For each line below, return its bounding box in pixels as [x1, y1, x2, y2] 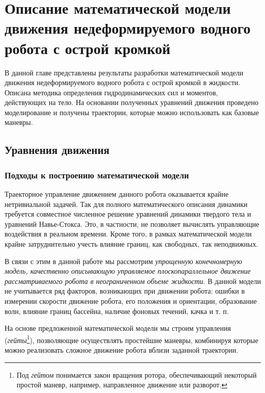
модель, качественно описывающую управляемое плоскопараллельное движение [5, 266, 251, 276]
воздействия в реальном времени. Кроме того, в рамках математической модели [5, 228, 252, 239]
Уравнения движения [5, 142, 110, 158]
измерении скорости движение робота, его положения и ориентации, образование [5, 296, 257, 306]
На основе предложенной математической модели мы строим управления [5, 323, 231, 333]
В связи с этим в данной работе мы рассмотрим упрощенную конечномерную [5, 255, 242, 266]
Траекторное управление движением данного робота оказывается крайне [5, 189, 229, 199]
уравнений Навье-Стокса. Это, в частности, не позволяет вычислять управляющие [5, 218, 259, 229]
